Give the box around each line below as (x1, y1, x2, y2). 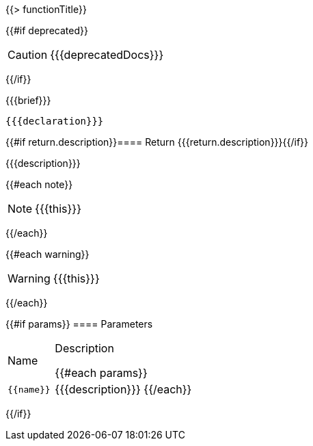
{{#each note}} (5, 179, 73, 190)
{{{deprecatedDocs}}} (50, 48, 164, 62)
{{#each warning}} (5, 248, 90, 260)
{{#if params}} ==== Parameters (5, 318, 153, 330)
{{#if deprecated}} (5, 25, 88, 36)
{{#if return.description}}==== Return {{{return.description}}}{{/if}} (5, 136, 309, 148)
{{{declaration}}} (5, 116, 104, 127)
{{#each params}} (55, 366, 148, 380)
